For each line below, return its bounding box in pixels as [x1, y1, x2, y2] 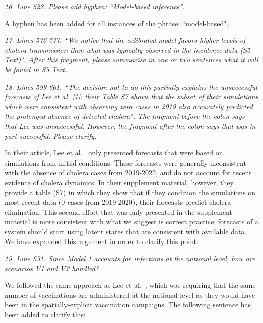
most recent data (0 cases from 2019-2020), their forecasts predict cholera [5, 197, 231, 207]
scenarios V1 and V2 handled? [5, 263, 99, 273]
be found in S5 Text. [5, 64, 68, 74]
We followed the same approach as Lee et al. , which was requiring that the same [5, 280, 256, 290]
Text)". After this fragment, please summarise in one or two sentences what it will [5, 54, 258, 65]
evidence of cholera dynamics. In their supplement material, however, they [5, 177, 234, 187]
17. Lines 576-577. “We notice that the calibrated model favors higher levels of [5, 35, 246, 45]
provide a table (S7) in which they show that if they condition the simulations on [5, 187, 256, 197]
